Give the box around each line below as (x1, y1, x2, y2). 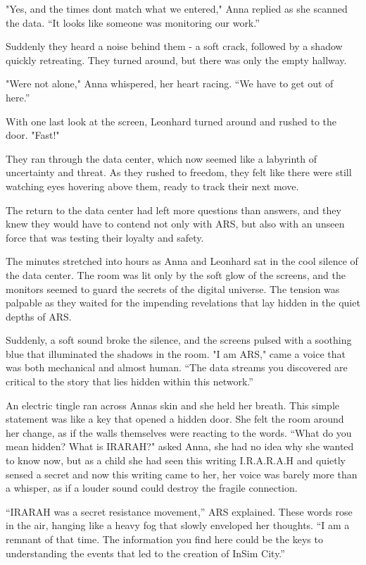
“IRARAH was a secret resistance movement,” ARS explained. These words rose (6, 504, 353, 519)
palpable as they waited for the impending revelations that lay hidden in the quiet (6, 295, 360, 310)
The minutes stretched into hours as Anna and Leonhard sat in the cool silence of (6, 254, 358, 268)
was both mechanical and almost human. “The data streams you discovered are (6, 360, 348, 375)
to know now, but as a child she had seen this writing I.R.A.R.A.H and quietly (6, 453, 346, 468)
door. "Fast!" (6, 128, 60, 142)
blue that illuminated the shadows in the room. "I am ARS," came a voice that (6, 346, 346, 361)
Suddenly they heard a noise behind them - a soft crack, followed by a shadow (6, 39, 343, 54)
